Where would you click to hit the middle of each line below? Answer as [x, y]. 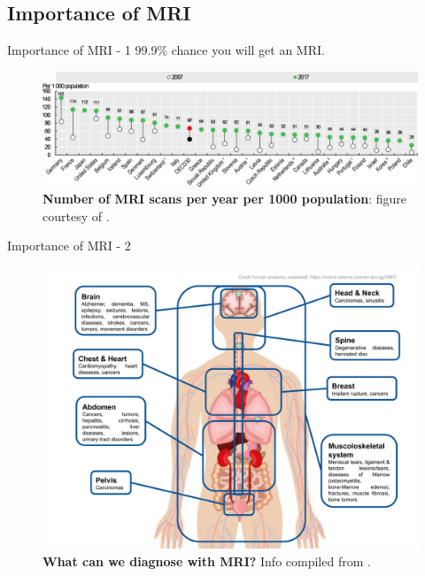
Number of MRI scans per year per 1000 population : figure [224, 199]
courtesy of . [76, 215]
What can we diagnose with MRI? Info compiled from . [207, 561]
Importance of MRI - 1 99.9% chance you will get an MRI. [166, 50]
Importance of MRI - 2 [69, 246]
